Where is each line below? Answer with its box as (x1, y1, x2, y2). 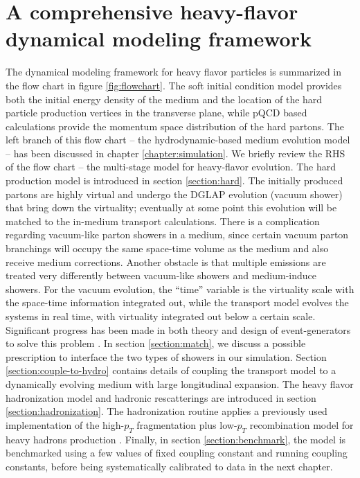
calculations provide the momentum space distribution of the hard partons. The (6, 118, 344, 133)
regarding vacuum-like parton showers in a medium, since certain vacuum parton (6, 227, 349, 242)
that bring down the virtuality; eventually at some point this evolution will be (6, 200, 337, 215)
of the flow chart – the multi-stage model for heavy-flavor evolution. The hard (6, 159, 336, 174)
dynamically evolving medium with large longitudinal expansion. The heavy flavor (6, 376, 354, 391)
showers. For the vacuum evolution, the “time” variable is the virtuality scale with (6, 281, 354, 296)
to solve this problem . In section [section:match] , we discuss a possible (6, 336, 306, 351)
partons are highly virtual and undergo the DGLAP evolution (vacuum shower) (6, 186, 343, 201)
